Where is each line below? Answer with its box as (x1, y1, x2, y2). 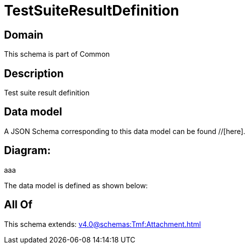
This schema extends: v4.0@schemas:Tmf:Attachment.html (4, 219, 201, 228)
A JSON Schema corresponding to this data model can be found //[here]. (4, 127, 245, 136)
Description (4, 67, 64, 80)
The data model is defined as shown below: (4, 181, 148, 190)
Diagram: (4, 144, 51, 157)
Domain (4, 28, 44, 41)
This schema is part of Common (4, 50, 110, 59)
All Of (4, 198, 33, 211)
